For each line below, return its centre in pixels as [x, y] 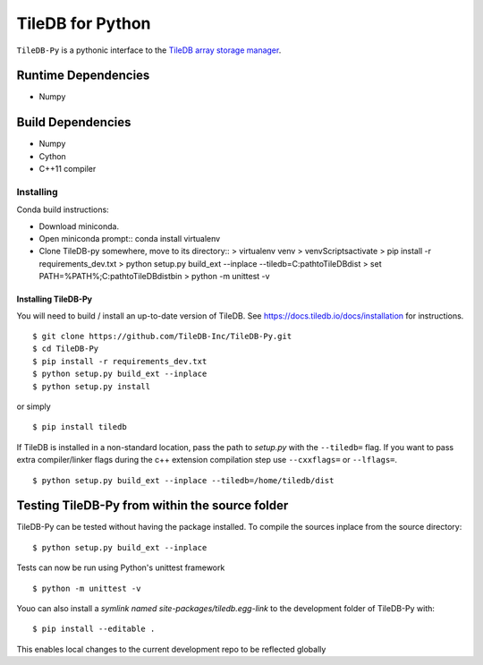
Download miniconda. [79, 226]
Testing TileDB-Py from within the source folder [153, 506]
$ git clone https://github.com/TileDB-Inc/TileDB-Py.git [162, 337]
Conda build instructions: [63, 209]
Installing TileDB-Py [55, 299]
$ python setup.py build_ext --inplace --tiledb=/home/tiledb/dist [183, 480]
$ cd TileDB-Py [66, 349]
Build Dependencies [74, 122]
